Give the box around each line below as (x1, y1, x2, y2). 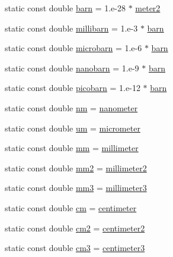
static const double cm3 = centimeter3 (5, 242, 145, 254)
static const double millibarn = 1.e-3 (5, 21, 138, 34)
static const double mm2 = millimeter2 (5, 161, 147, 174)
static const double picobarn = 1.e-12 (5, 82, 140, 94)
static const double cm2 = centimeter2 (5, 221, 145, 234)
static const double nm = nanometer (5, 101, 138, 114)
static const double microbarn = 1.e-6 (5, 42, 142, 54)
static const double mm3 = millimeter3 (5, 181, 147, 194)
